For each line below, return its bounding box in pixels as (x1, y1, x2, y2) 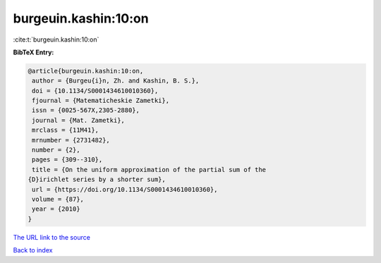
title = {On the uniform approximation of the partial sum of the (32, 166, 267, 173)
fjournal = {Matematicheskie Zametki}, (32, 97, 169, 105)
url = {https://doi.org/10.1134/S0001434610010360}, (32, 185, 218, 193)
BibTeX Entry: (13, 48, 54, 56)
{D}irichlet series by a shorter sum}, (28, 176, 166, 183)
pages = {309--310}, (32, 156, 103, 164)
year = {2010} (32, 205, 80, 213)
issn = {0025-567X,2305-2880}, (32, 106, 140, 114)
